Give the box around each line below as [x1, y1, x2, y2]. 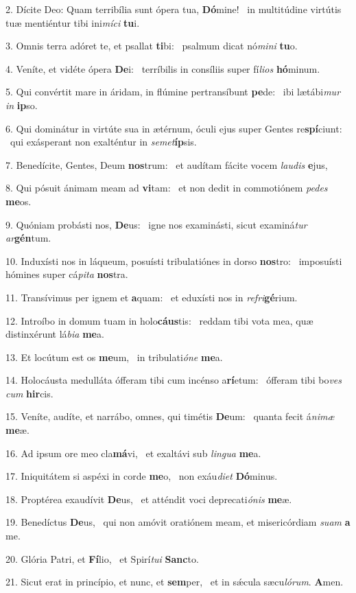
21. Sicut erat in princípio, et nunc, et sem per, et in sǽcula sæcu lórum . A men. [5, 574, 344, 589]
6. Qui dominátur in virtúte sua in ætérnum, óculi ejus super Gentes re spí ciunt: [5, 121, 342, 135]
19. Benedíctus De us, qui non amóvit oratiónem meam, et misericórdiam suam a [5, 515, 351, 529]
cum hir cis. [5, 386, 54, 400]
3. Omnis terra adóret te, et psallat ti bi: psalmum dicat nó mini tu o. [5, 38, 298, 53]
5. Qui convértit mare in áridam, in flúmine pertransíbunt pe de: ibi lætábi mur [5, 84, 341, 99]
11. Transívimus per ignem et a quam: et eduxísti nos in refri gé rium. [5, 290, 298, 304]
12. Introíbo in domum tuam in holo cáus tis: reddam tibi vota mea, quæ [5, 313, 313, 327]
